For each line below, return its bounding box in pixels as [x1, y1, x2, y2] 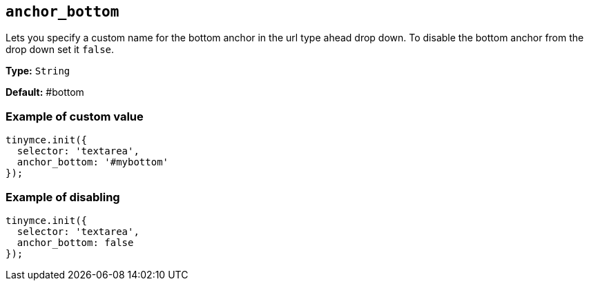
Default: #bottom [6, 86, 84, 99]
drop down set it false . [6, 43, 115, 56]
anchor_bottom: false [17, 236, 134, 248]
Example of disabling [6, 190, 120, 204]
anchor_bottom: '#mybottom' [17, 156, 169, 168]
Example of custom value [6, 109, 144, 123]
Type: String [6, 65, 70, 77]
